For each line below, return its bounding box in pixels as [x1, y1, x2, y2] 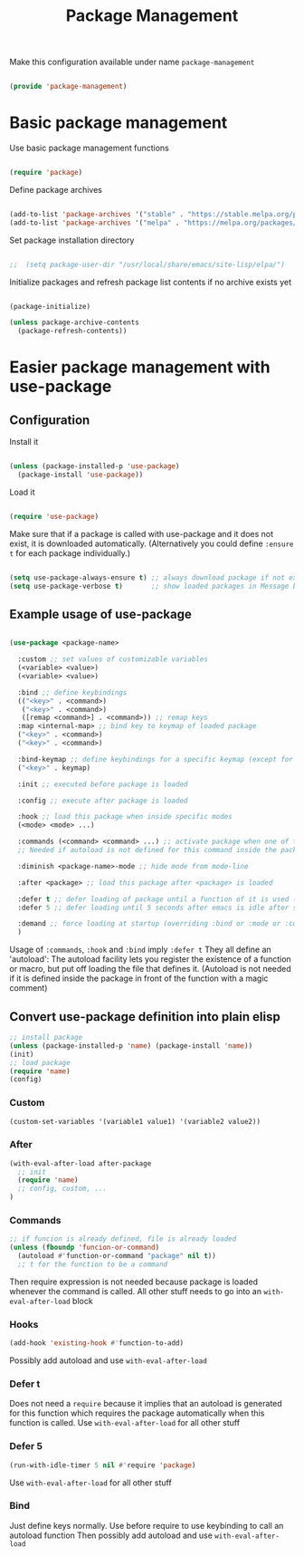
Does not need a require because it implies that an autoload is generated [9, 1398, 282, 1409]
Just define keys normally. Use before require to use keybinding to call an [9, 1520, 284, 1531]
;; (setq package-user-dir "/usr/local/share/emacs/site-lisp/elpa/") [9, 260, 285, 269]
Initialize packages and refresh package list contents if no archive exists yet [9, 276, 292, 287]
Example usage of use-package [9, 606, 192, 621]
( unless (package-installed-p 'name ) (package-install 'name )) [9, 1041, 253, 1051]
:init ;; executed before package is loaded [17, 780, 188, 789]
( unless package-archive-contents [9, 318, 140, 327]
